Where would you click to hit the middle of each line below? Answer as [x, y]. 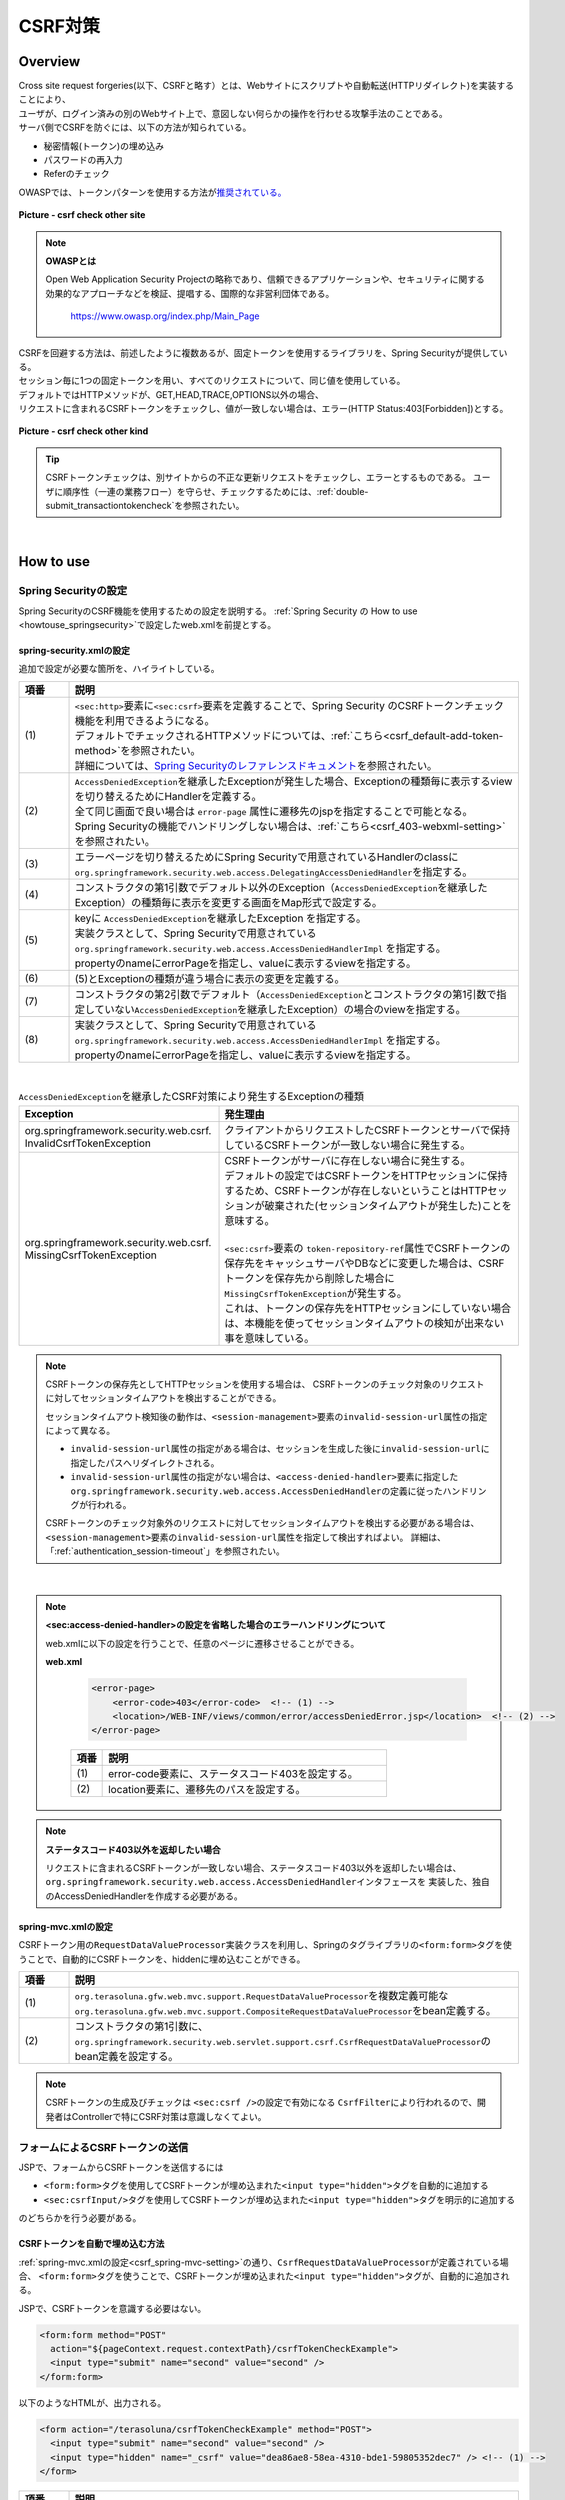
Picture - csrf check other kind [83, 431]
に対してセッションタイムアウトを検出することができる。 [163, 1398]
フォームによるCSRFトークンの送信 [103, 2147]
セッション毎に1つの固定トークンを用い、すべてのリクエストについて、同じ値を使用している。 [212, 381]
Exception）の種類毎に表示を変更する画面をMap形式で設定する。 [228, 902]
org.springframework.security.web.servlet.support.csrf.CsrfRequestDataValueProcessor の [283, 2042]
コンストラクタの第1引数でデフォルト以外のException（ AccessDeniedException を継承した [281, 887]
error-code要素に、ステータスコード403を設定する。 [233, 1774]
